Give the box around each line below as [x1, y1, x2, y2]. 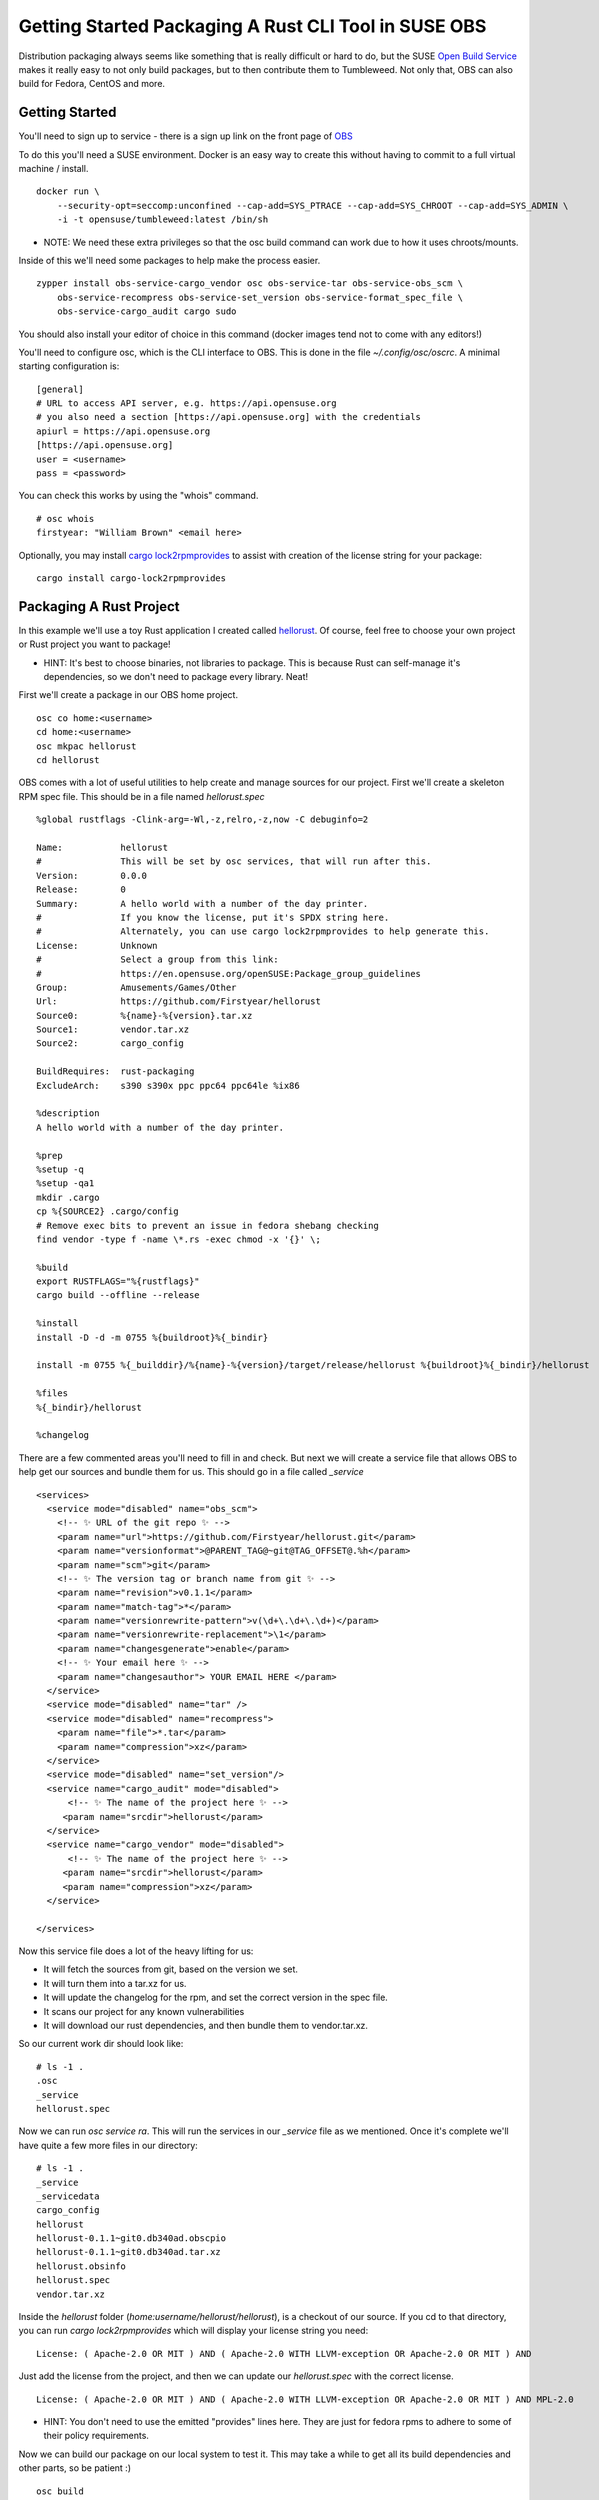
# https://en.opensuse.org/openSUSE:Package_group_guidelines [36, 968, 422, 979]
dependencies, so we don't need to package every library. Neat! [43, 671, 309, 683]
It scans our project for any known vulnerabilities [43, 2005, 245, 2017]
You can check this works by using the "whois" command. [18, 490, 259, 502]
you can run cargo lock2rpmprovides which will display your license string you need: [18, 2325, 369, 2337]
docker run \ [36, 186, 100, 197]
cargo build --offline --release [36, 1290, 200, 1301]
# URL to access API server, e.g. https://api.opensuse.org [36, 398, 337, 409]
